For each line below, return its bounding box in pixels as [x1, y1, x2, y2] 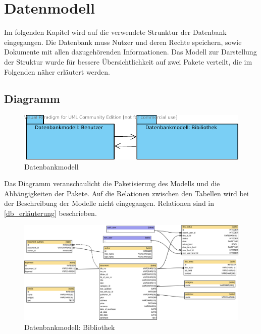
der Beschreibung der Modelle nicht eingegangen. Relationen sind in [4, 198, 215, 208]
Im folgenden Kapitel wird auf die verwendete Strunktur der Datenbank [4, 27, 227, 37]
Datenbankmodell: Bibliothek [24, 322, 115, 332]
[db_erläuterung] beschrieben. [4, 207, 97, 218]
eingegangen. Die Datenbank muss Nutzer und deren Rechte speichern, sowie [4, 36, 242, 47]
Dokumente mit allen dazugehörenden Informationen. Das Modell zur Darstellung [4, 46, 257, 57]
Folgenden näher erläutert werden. [4, 66, 110, 77]
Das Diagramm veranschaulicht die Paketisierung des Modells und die [4, 178, 220, 189]
